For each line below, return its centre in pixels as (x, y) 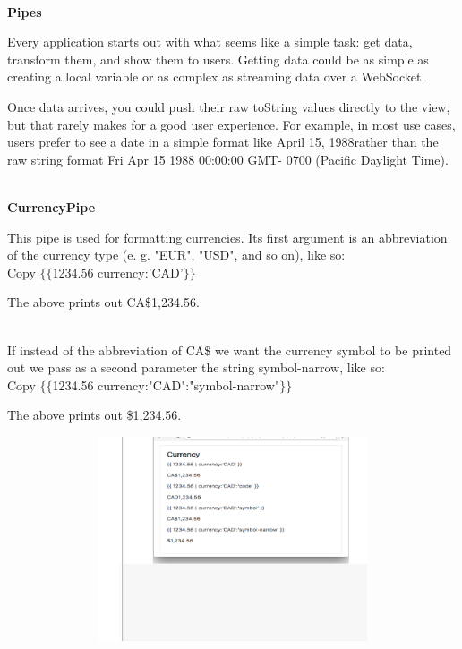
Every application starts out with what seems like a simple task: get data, (210, 42)
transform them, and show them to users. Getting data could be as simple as (218, 59)
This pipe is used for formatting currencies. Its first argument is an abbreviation (227, 237)
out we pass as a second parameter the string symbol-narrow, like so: (196, 367)
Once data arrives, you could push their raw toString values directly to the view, (229, 106)
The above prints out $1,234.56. (94, 415)
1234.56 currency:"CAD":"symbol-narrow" (166, 384)
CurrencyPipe (51, 206)
